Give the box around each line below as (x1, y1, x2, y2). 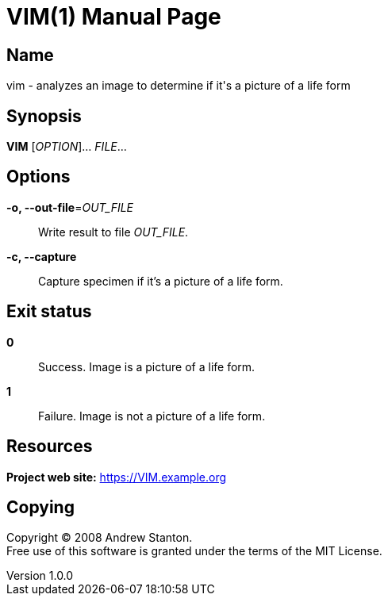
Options (6, 167, 71, 187)
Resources (6, 436, 93, 457)
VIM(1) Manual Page (6, 3, 221, 30)
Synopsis (6, 105, 82, 126)
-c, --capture (6, 249, 77, 263)
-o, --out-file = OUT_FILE (6, 200, 134, 214)
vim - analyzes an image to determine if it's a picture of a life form (6, 79, 351, 93)
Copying (6, 497, 75, 517)
